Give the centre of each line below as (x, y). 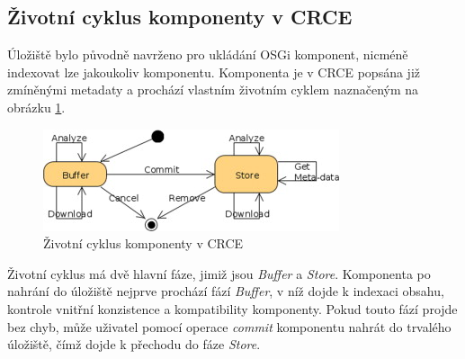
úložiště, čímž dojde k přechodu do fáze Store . (134, 344)
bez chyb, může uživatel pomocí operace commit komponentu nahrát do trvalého (229, 326)
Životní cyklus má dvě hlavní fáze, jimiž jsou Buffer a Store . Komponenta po (219, 273)
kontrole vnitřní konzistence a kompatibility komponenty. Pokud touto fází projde (232, 308)
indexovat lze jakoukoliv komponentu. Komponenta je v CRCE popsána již (214, 72)
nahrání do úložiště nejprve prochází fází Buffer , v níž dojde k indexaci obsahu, (226, 291)
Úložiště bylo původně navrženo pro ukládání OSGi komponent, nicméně (208, 54)
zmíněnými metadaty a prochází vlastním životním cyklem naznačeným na (213, 90)
